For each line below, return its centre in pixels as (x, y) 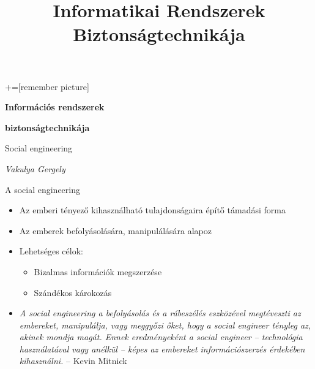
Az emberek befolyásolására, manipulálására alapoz (115, 230)
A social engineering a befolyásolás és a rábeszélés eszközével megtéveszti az (160, 313)
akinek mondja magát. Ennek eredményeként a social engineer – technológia (161, 337)
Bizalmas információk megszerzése (98, 271)
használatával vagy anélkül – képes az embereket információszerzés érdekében (162, 348)
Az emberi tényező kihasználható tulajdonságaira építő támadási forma (152, 210)
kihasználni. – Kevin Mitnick (73, 361)
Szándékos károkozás (73, 292)
